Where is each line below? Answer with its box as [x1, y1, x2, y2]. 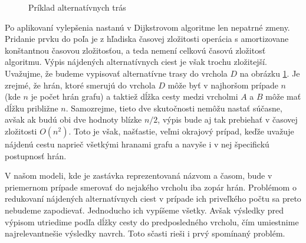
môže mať [265, 90, 301, 103]
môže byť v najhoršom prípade [167, 78, 278, 91]
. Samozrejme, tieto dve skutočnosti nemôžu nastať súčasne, [65, 101, 282, 114]
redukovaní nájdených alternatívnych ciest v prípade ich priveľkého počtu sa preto [5, 192, 301, 205]
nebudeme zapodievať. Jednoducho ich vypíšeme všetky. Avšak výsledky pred [5, 203, 284, 216]
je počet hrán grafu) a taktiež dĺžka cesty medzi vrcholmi [31, 90, 238, 103]
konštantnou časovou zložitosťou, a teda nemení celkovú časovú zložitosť [5, 44, 266, 56]
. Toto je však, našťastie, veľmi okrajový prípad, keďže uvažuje [68, 124, 294, 137]
